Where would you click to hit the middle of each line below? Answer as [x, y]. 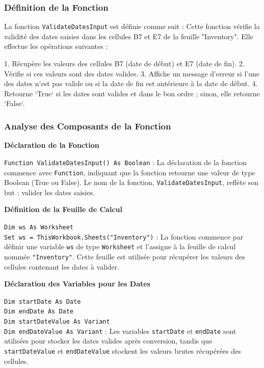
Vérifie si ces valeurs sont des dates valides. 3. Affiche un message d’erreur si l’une [132, 73]
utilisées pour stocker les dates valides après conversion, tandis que [108, 341]
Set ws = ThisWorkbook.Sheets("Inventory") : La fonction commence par [124, 236]
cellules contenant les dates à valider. [62, 266]
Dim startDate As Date [43, 301]
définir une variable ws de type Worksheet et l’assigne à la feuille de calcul [120, 246]
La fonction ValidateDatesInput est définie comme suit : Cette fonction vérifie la [132, 26]
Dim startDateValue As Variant [57, 322]
